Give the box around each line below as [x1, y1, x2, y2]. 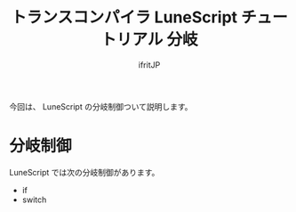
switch [21, 194, 47, 205]
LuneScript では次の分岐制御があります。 [9, 167, 160, 177]
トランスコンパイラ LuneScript [11, 7, 238, 28]
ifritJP [138, 59, 161, 70]
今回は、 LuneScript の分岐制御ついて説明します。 [9, 101, 193, 111]
